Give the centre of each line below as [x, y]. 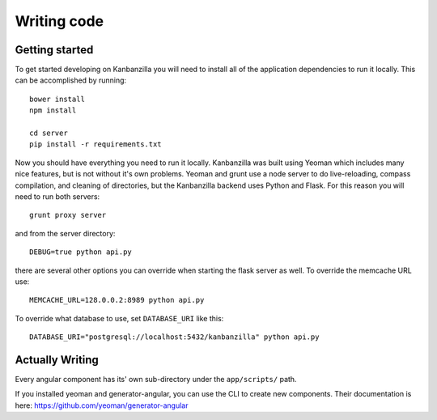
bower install [57, 99]
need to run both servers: [57, 196]
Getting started [54, 50]
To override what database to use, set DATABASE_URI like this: [119, 318]
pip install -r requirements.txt [95, 144]
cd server [49, 133]
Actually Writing [57, 360]
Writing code [59, 21]
